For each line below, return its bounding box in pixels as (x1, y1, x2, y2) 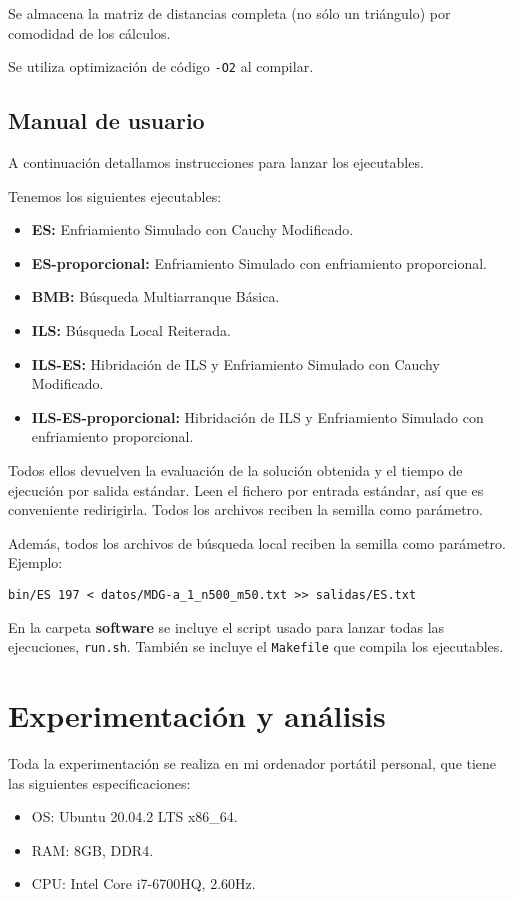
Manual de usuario (8, 105, 205, 136)
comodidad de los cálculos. (8, 22, 171, 43)
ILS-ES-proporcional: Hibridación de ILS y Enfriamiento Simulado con (31, 406, 484, 427)
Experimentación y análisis (8, 695, 386, 736)
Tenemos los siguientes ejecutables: (8, 185, 222, 206)
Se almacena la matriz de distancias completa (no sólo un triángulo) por (8, 3, 451, 23)
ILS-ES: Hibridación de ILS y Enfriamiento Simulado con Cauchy (31, 353, 440, 374)
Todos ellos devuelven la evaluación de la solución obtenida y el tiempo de (8, 459, 463, 480)
